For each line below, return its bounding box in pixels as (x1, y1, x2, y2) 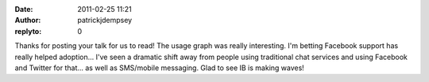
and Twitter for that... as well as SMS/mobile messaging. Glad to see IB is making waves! (14, 63, 305, 73)
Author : (14, 16, 41, 25)
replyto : (14, 26, 42, 35)
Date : (14, 5, 33, 13)
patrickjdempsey (77, 16, 133, 25)
